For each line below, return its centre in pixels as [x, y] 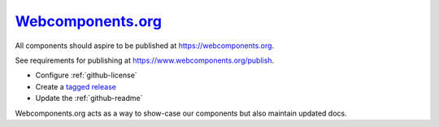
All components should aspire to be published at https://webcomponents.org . [145, 46]
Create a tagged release [76, 86]
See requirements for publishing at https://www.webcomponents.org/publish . [145, 60]
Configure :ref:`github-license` [86, 75]
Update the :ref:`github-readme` [89, 99]
